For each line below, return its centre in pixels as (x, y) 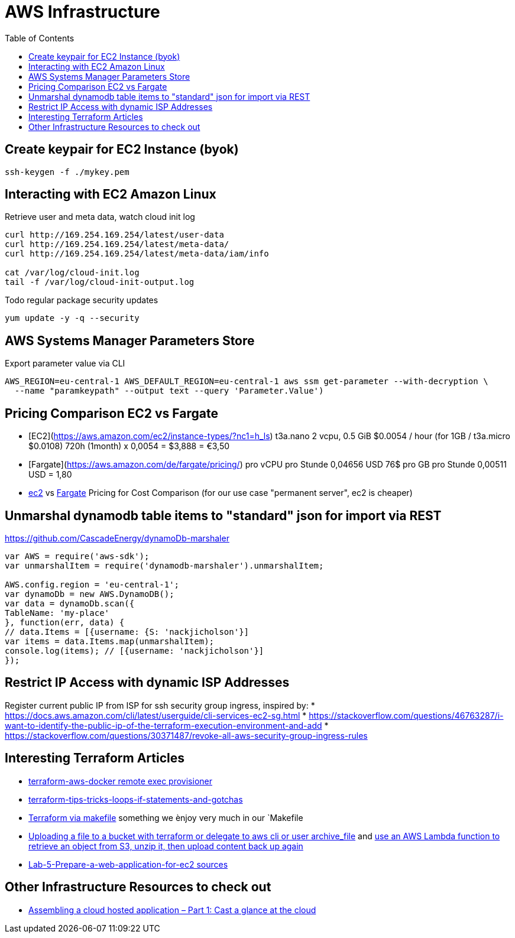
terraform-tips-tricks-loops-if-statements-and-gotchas (136, 799)
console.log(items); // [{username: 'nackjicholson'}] (135, 650)
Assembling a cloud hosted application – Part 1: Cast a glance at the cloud (172, 910)
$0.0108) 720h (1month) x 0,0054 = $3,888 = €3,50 (129, 446)
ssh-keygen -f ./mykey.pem (67, 172)
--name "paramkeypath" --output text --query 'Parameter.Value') (169, 391)
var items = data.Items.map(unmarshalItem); (110, 641)
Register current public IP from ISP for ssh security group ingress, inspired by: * (160, 705)
